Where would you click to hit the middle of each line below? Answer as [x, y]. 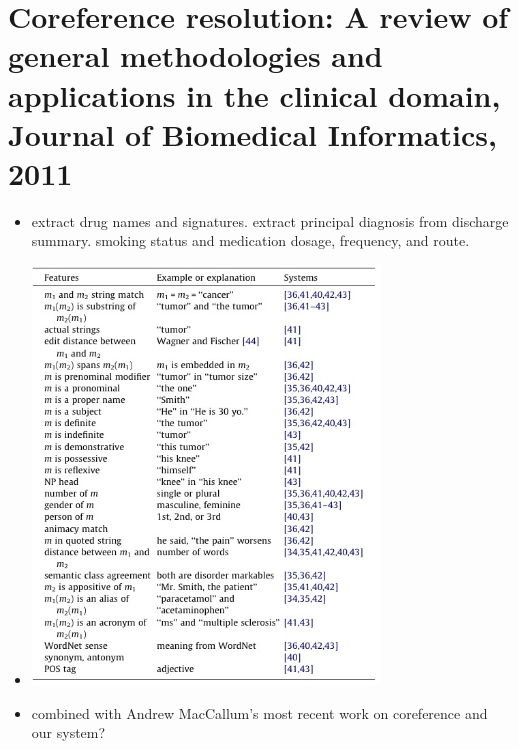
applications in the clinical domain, [254, 94]
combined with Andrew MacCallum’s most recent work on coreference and [259, 712]
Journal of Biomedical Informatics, [252, 133]
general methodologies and [195, 55]
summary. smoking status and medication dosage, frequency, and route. [250, 240]
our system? [68, 732]
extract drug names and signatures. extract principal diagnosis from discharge [270, 220]
